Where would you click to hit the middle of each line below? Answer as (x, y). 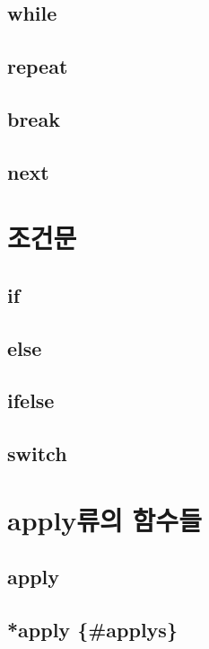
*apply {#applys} (92, 630)
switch (37, 453)
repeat (38, 66)
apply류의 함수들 (104, 519)
